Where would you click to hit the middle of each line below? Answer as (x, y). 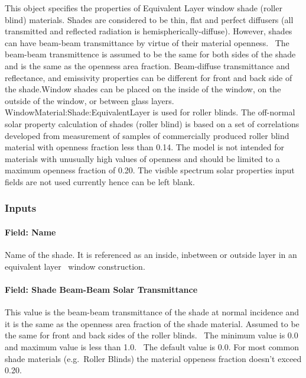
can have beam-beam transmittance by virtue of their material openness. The (147, 42)
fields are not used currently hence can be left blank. (100, 181)
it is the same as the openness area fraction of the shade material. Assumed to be (152, 323)
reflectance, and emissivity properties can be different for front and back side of (149, 77)
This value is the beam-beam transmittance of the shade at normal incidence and (152, 312)
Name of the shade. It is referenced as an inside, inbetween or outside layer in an (151, 255)
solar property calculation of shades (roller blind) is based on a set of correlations (152, 123)
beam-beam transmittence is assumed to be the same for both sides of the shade (150, 54)
